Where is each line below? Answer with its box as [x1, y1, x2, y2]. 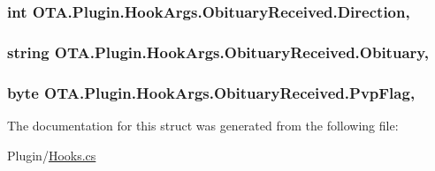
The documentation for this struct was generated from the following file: [7, 115, 399, 134]
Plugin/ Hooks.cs [7, 145, 96, 164]
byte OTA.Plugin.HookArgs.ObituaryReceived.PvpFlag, [7, 81, 416, 103]
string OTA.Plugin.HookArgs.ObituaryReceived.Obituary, [7, 41, 429, 63]
